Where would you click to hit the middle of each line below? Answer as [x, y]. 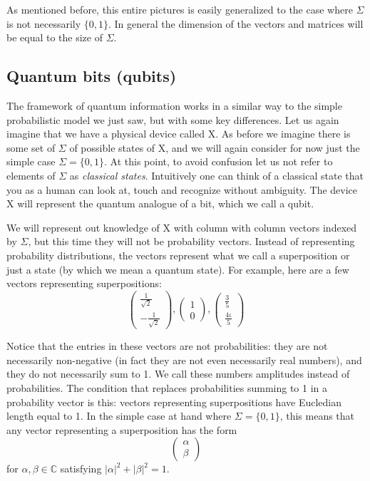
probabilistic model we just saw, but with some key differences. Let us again [173, 119]
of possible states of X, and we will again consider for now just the [215, 147]
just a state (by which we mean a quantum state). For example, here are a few [178, 269]
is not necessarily [44, 23]
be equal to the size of [55, 37]
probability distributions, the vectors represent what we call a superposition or [178, 255]
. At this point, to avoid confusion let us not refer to [219, 161]
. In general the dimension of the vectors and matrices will [236, 23]
